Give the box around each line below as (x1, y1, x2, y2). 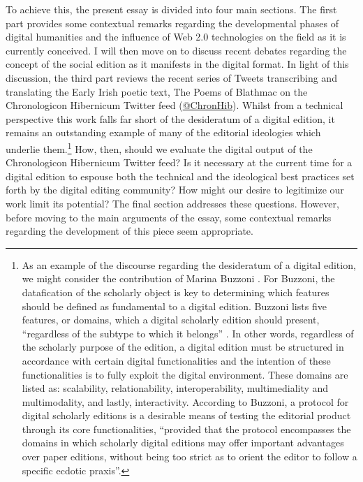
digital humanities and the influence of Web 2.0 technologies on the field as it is (6, 29, 346, 44)
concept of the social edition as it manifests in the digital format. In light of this (6, 57, 349, 71)
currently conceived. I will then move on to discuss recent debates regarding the (6, 43, 347, 57)
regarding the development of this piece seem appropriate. (6, 224, 253, 238)
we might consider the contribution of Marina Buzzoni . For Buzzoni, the (22, 271, 335, 286)
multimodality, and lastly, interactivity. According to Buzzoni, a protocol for (22, 394, 349, 409)
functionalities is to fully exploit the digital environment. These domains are (22, 367, 348, 381)
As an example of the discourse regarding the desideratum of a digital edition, (22, 257, 356, 272)
